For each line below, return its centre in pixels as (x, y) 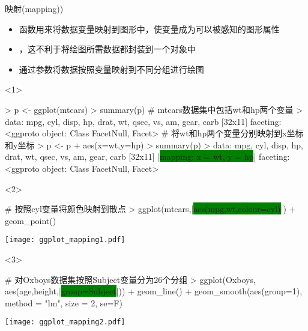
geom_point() (31, 220)
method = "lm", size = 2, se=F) (64, 302)
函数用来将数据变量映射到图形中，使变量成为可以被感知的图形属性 (149, 29)
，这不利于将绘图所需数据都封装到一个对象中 (107, 49)
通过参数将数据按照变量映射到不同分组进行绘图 (111, 69)
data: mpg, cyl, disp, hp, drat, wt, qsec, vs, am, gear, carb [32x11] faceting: (143, 121)
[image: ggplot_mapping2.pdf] (65, 322)
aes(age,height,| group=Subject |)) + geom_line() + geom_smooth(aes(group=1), (154, 291)
